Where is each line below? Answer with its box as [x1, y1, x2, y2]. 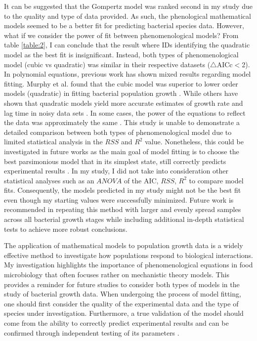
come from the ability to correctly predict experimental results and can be [4, 318, 229, 328]
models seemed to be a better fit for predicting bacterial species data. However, [4, 20, 244, 31]
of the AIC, [124, 175, 159, 185]
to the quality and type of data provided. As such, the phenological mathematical [4, 10, 251, 21]
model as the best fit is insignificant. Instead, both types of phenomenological [4, 49, 239, 59]
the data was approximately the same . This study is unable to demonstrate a [4, 117, 240, 128]
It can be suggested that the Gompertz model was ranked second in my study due [4, 1, 253, 11]
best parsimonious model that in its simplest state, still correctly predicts [4, 156, 226, 166]
